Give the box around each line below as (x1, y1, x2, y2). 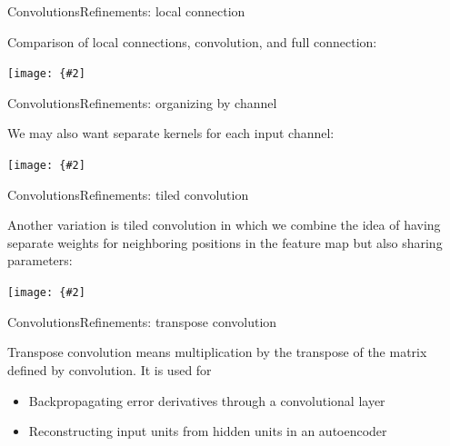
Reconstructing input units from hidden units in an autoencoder (28, 421, 387, 441)
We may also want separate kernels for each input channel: (7, 124, 335, 143)
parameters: (7, 251, 73, 270)
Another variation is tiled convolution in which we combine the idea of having (7, 215, 441, 234)
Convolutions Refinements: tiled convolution (7, 184, 249, 203)
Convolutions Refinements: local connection (7, 2, 245, 20)
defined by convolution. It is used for (7, 360, 212, 379)
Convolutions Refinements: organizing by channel (7, 93, 277, 112)
